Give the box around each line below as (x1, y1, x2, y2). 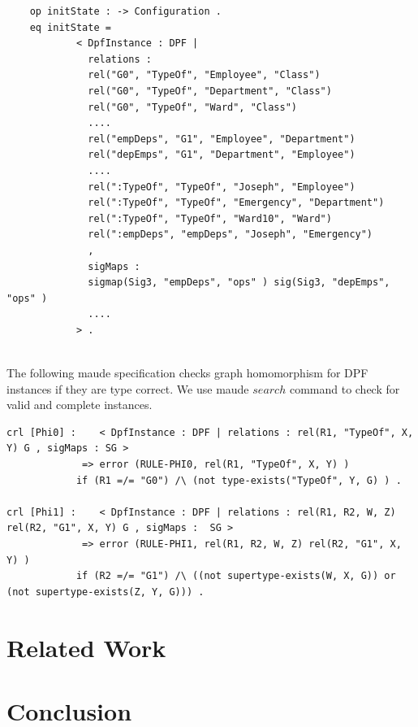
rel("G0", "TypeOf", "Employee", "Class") (88, 69, 321, 81)
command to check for (289, 380, 400, 397)
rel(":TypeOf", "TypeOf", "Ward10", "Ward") (88, 212, 332, 224)
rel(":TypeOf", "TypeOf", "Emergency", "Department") (88, 197, 385, 209)
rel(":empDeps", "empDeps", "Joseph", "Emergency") (88, 229, 373, 241)
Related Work (6, 630, 166, 664)
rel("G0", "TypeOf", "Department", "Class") (88, 85, 332, 97)
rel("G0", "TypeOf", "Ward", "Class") (88, 101, 297, 113)
